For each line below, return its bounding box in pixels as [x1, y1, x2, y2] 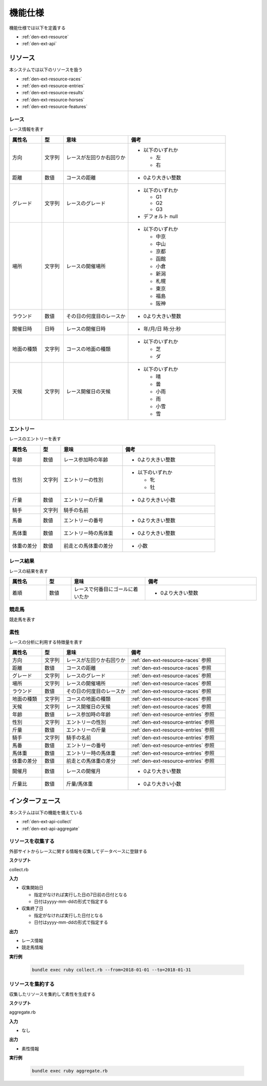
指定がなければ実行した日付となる [34, 912, 103, 918]
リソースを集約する [9, 981, 55, 988]
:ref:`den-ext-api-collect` [21, 819, 73, 825]
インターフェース [9, 796, 61, 805]
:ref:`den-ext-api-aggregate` [21, 826, 80, 832]
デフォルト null [143, 213, 178, 220]
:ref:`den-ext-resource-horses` [21, 97, 85, 103]
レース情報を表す [9, 126, 44, 132]
